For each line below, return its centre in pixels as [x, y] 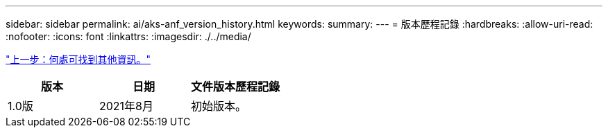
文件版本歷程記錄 [236, 87]
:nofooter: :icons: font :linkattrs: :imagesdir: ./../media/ [128, 36]
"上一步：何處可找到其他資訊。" [78, 59]
